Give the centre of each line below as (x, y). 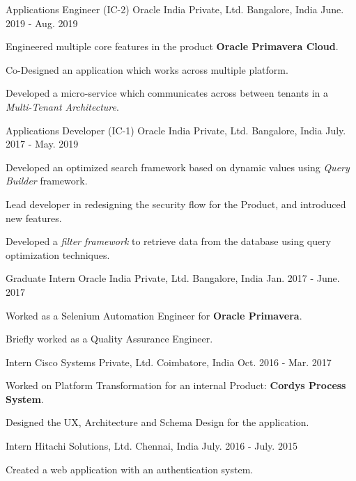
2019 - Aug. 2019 (42, 23)
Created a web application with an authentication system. (130, 469)
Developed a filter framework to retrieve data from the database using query (169, 241)
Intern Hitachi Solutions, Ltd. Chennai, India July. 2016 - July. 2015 (152, 446)
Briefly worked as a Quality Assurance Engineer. (109, 339)
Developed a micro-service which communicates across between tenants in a (167, 93)
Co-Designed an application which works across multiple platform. (147, 69)
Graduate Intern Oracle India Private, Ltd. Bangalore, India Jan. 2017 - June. (173, 278)
